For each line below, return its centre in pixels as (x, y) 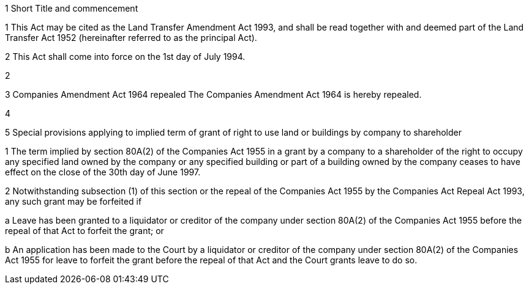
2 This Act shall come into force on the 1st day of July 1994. (125, 57)
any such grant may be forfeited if (73, 201)
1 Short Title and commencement (72, 8)
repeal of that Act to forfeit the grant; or (84, 231)
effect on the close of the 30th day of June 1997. (103, 172)
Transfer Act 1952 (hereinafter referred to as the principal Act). (131, 38)
